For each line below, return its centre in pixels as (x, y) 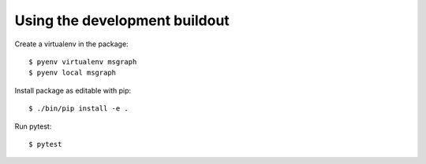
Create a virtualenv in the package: (72, 44)
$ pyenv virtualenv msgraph (83, 62)
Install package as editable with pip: (73, 90)
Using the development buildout (122, 20)
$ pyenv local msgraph (73, 73)
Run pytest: (33, 126)
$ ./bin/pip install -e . (79, 109)
